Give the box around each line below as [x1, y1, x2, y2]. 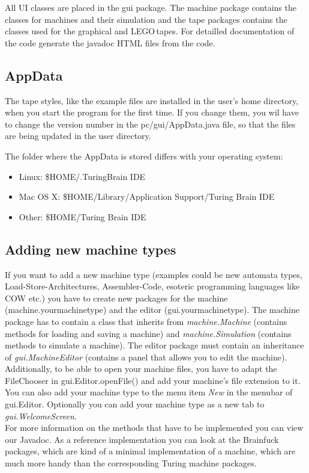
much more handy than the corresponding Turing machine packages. [5, 457, 257, 469]
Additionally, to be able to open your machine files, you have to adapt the [5, 362, 277, 375]
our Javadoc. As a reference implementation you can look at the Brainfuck [5, 433, 279, 445]
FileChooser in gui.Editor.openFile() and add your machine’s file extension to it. [5, 374, 301, 386]
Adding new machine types [5, 240, 176, 258]
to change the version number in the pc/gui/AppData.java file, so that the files [5, 117, 296, 130]
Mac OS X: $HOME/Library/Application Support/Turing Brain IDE [19, 190, 275, 203]
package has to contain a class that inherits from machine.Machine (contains [5, 315, 287, 327]
